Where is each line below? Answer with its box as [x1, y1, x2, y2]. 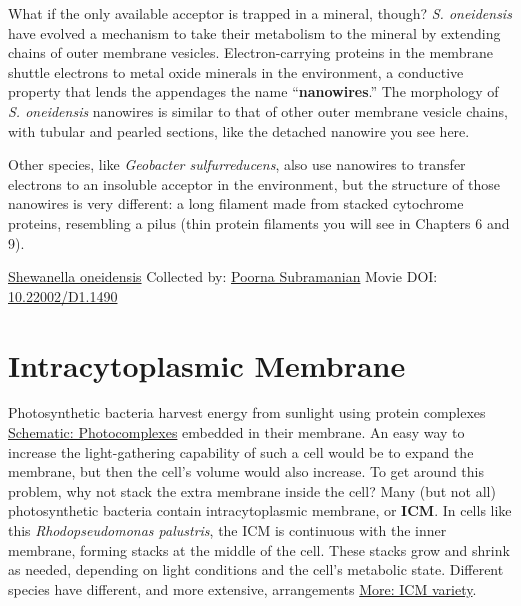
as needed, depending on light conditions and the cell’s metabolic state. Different [8, 559, 504, 580]
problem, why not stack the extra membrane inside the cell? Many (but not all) [8, 480, 496, 501]
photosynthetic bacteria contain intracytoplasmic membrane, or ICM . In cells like [8, 500, 512, 521]
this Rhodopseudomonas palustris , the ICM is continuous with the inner [8, 520, 447, 540]
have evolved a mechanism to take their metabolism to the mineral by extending [8, 22, 501, 43]
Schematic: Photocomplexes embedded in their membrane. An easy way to [8, 422, 465, 443]
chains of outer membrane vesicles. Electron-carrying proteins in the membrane [8, 42, 493, 63]
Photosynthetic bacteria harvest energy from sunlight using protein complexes [8, 402, 486, 423]
